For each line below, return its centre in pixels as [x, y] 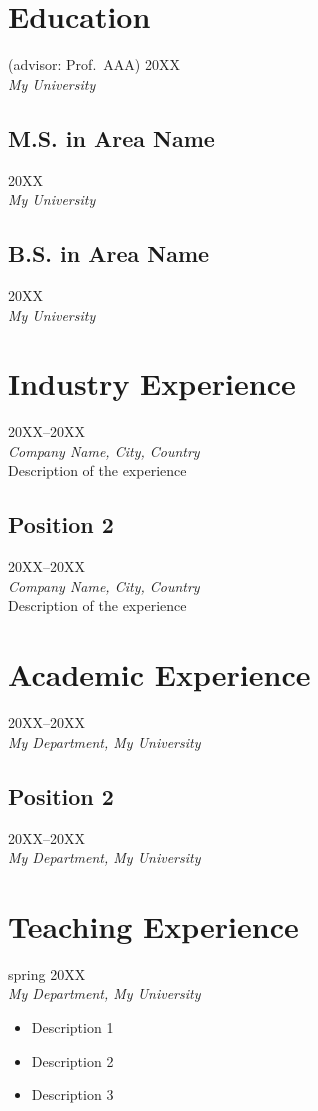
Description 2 [72, 1060]
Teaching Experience [153, 925]
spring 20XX [47, 973]
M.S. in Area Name [111, 137]
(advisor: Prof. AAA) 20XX [94, 64]
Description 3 [72, 1094]
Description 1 [72, 1027]
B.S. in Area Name [109, 253]
